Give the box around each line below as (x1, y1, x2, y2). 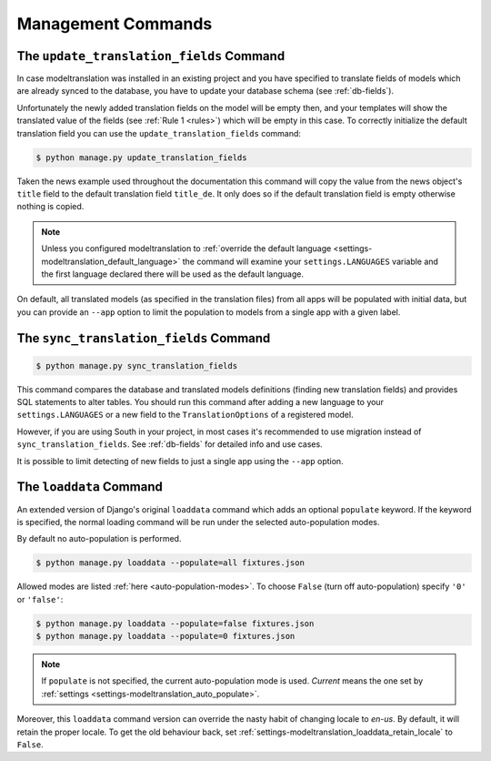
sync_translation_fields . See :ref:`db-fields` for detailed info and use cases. (16, 439, 323, 450)
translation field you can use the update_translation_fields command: (16, 127, 302, 138)
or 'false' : (16, 594, 64, 604)
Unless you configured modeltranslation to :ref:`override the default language (41, 243, 332, 254)
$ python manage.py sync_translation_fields (35, 360, 238, 370)
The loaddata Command (16, 479, 163, 495)
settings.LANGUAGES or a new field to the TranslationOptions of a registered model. (16, 410, 354, 421)
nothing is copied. (16, 201, 85, 212)
